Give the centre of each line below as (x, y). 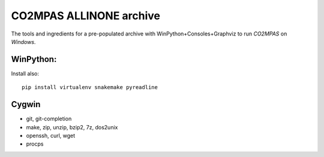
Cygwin (26, 104)
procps (35, 144)
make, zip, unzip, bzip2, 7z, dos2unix (72, 127)
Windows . (23, 42)
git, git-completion (49, 119)
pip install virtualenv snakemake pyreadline (90, 88)
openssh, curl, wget (51, 135)
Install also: (25, 73)
